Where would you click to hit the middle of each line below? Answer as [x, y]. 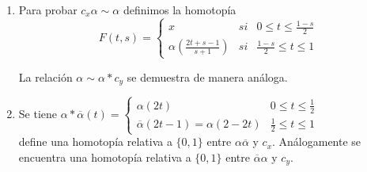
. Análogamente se [317, 141]
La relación [45, 76]
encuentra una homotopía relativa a [105, 157]
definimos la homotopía [180, 10]
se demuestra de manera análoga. [207, 76]
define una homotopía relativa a [95, 141]
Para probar [48, 10]
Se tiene [38, 114]
